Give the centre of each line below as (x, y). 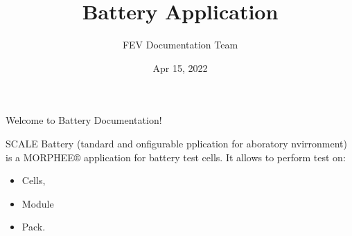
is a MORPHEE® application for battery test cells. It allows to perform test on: (176, 157)
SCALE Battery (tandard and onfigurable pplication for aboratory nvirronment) (176, 143)
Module (38, 203)
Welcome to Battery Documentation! (84, 120)
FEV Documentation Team (180, 45)
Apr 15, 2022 (180, 67)
